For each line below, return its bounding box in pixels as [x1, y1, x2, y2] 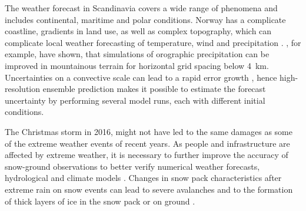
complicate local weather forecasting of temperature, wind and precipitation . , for [5, 36, 301, 48]
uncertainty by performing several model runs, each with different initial [5, 94, 265, 106]
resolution [5, 83, 41, 95]
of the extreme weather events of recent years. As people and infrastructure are [5, 137, 290, 149]
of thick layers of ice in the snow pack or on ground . [5, 194, 195, 207]
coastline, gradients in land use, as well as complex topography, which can [5, 25, 272, 37]
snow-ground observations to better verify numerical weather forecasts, [5, 160, 260, 172]
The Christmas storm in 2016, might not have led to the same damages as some [5, 125, 292, 137]
